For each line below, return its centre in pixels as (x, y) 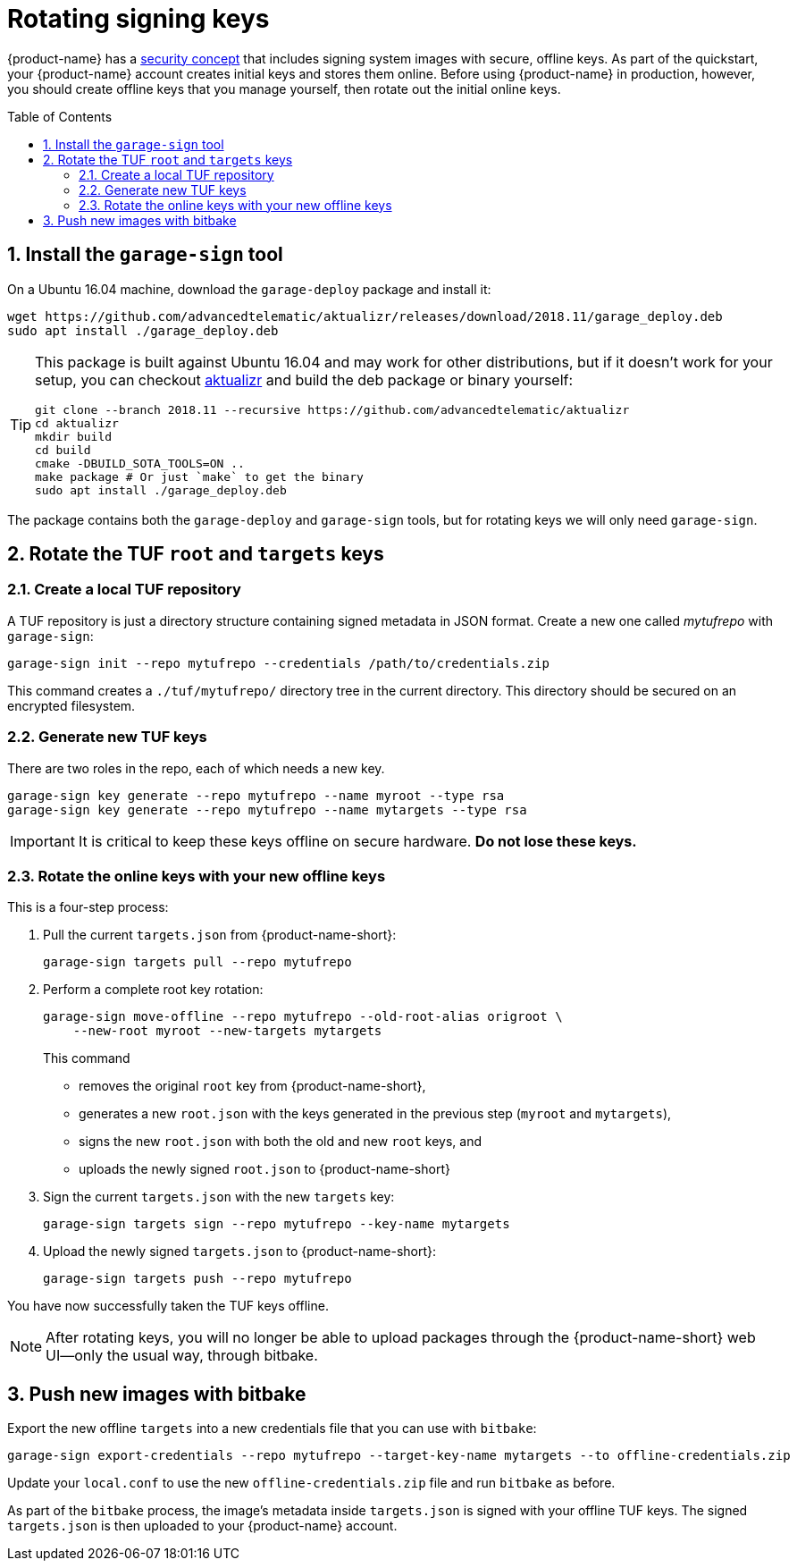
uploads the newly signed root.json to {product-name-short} (264, 1169)
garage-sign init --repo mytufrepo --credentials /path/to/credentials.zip (278, 663)
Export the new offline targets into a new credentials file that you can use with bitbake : (272, 1429)
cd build (63, 450)
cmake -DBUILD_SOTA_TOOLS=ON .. (140, 463)
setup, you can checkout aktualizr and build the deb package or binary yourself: (304, 379)
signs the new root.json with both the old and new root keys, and (281, 1142)
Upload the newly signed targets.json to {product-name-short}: (240, 1252)
